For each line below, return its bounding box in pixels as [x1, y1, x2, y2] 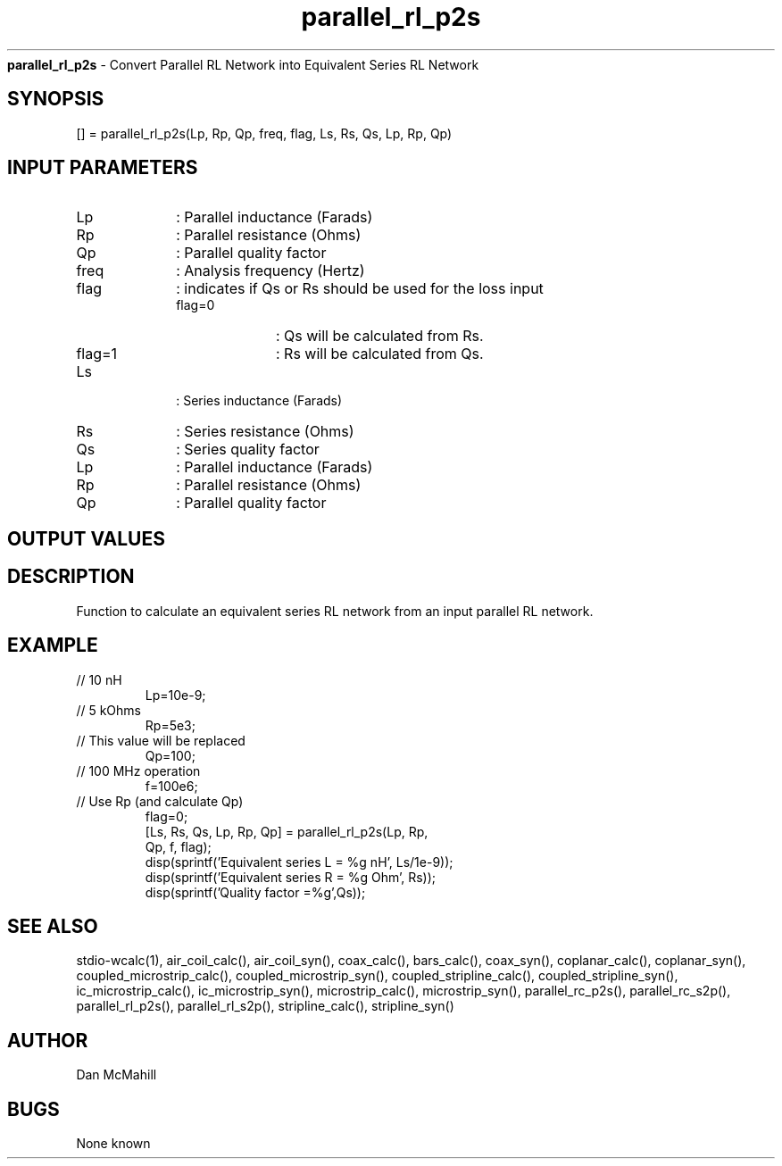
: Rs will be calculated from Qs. [275, 345, 484, 363]
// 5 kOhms [76, 702, 141, 718]
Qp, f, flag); [145, 838, 212, 854]
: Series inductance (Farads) [176, 393, 343, 409]
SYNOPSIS [7, 87, 104, 111]
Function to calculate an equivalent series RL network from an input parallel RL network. [76, 603, 594, 619]
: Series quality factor [176, 440, 320, 459]
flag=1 [76, 345, 118, 363]
